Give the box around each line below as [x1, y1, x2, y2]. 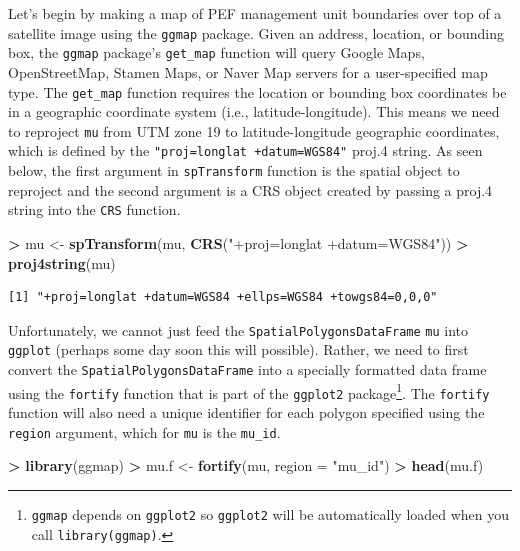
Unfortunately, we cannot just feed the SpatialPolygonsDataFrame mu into [8, 319, 469, 340]
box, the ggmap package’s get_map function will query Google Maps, [8, 42, 425, 63]
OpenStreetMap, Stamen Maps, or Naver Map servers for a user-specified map [8, 61, 488, 82]
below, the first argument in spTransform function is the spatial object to [8, 160, 460, 181]
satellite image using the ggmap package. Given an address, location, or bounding [8, 22, 504, 43]
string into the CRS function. [8, 199, 181, 220]
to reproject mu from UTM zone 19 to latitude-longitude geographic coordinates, [8, 120, 500, 141]
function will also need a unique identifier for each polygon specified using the [8, 402, 485, 423]
